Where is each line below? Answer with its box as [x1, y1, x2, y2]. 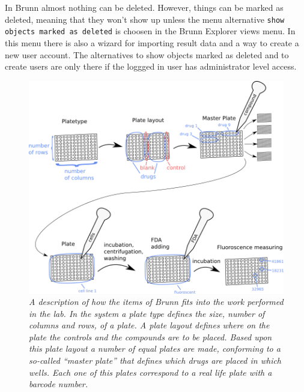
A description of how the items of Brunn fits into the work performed [29, 295, 284, 308]
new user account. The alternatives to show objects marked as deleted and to [5, 48, 289, 61]
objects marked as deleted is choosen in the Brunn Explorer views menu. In [5, 25, 296, 37]
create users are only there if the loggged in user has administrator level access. [5, 60, 297, 73]
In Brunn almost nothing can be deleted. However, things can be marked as [5, 1, 284, 13]
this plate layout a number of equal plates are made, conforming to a [29, 342, 281, 355]
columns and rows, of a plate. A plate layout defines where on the [29, 319, 270, 331]
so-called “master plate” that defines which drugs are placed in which [29, 354, 282, 367]
